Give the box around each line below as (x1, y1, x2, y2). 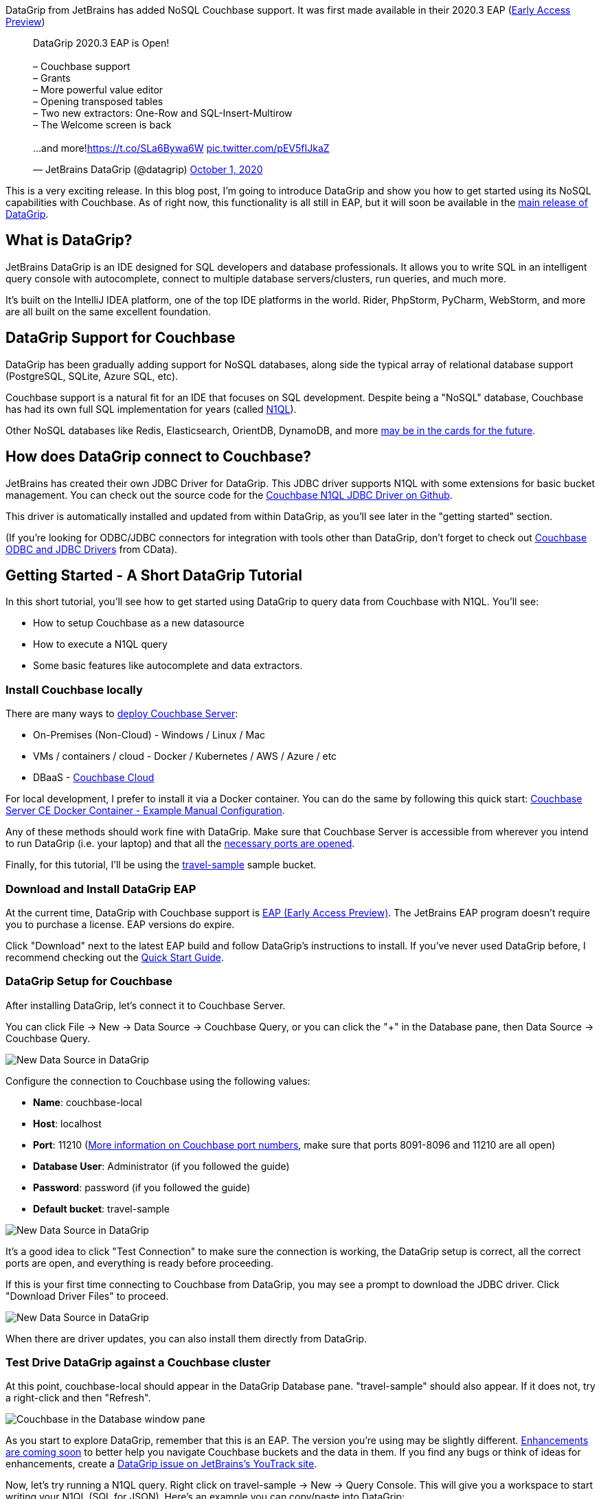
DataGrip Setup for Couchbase (5, 974, 173, 989)
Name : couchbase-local (33, 1096, 142, 1108)
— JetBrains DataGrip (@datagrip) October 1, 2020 (33, 164, 263, 175)
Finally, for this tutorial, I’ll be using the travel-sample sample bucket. (5, 859, 317, 871)
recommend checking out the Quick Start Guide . (5, 951, 224, 963)
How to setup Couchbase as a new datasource (33, 617, 245, 629)
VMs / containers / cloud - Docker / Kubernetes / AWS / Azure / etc (33, 750, 337, 763)
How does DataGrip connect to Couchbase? (5, 448, 311, 466)
